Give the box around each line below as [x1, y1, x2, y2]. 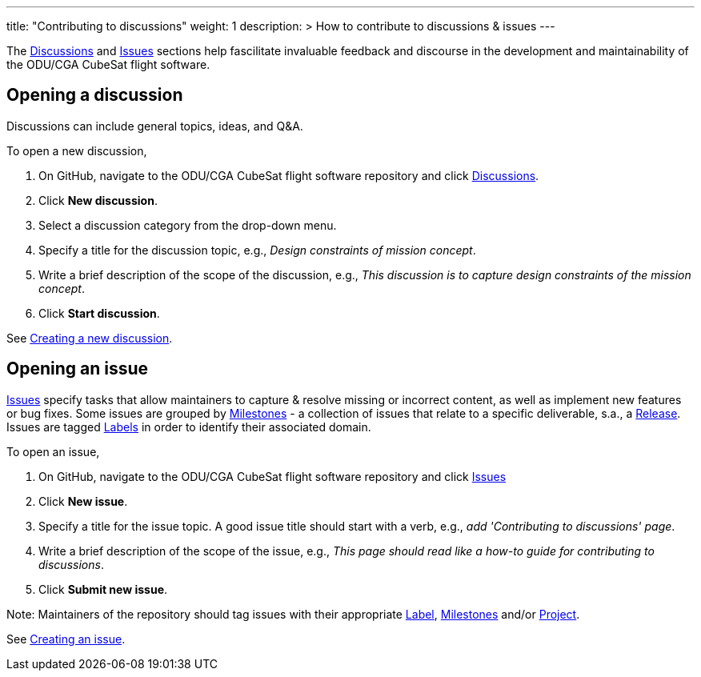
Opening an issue [6, 359, 149, 379]
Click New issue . [38, 494, 128, 508]
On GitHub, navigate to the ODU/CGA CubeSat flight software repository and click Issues [38, 469, 507, 483]
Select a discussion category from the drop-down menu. [38, 218, 337, 232]
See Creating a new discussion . [6, 330, 173, 345]
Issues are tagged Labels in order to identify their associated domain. [6, 419, 371, 434]
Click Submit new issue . [38, 582, 168, 596]
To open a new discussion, [6, 143, 147, 158]
